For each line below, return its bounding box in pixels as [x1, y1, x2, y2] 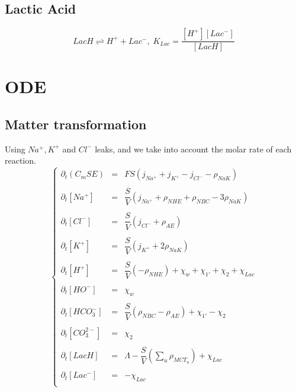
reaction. [5, 154, 36, 167]
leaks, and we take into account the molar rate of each [95, 142, 292, 155]
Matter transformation [5, 115, 147, 133]
